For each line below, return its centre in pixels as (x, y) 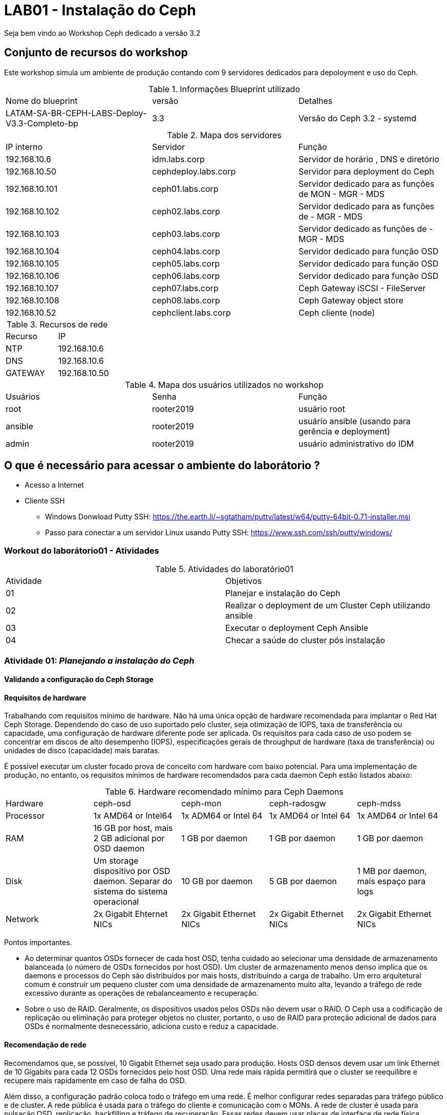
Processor (25, 816)
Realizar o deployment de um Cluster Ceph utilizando (328, 606)
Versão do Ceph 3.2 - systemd (357, 118)
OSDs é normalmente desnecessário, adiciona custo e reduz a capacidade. (152, 1026)
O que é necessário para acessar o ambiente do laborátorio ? (162, 466)
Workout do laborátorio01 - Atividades (82, 550)
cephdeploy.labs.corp (194, 171)
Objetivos (244, 581)
